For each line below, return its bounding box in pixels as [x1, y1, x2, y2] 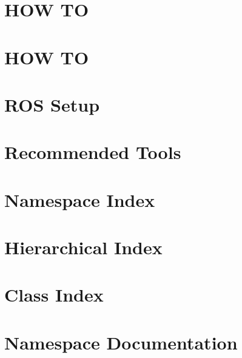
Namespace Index [4, 187, 155, 212]
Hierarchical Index [4, 235, 163, 260]
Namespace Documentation [4, 329, 238, 354]
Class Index [4, 282, 104, 307]
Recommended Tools [4, 140, 181, 164]
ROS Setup [4, 92, 100, 117]
